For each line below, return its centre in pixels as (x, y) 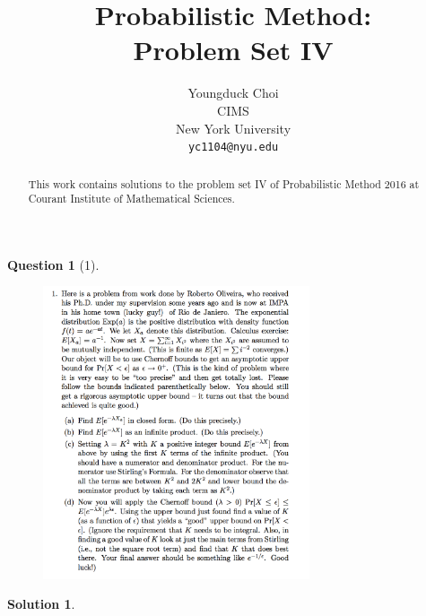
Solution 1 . (41, 604)
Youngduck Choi (233, 93)
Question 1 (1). (53, 264)
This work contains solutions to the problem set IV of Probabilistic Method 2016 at (224, 183)
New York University (233, 128)
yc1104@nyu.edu (233, 147)
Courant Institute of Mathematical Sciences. (131, 199)
